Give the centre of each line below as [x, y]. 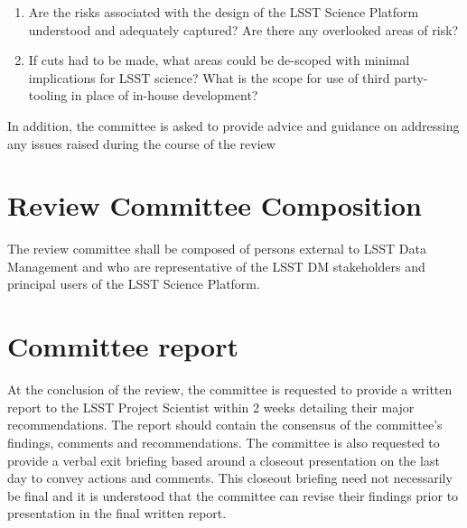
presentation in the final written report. [117, 513]
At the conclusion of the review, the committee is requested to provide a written [230, 389]
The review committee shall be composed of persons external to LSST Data [217, 249]
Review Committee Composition [215, 205]
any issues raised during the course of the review [141, 143]
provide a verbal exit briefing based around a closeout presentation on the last [224, 460]
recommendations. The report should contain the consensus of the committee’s [225, 425]
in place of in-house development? [164, 95]
